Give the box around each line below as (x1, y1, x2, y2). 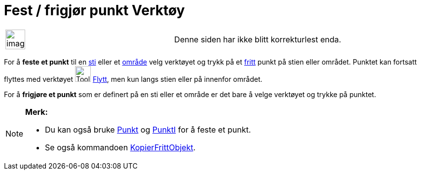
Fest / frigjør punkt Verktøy (4, 2, 185, 19)
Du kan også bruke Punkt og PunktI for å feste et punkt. (45, 124, 251, 135)
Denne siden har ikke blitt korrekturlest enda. (174, 34, 342, 44)
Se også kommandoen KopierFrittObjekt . (45, 142, 195, 152)
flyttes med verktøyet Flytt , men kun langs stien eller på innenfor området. (4, 74, 263, 83)
